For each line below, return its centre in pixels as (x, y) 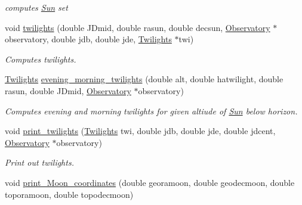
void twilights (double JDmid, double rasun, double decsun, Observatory (138, 27)
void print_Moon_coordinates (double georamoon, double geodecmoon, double (150, 182)
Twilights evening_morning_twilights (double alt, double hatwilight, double (144, 79)
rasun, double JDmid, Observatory (68, 90)
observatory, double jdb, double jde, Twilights (88, 39)
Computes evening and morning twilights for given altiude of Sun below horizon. (151, 111)
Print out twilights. (39, 162)
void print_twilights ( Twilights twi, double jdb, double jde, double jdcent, (140, 131)
